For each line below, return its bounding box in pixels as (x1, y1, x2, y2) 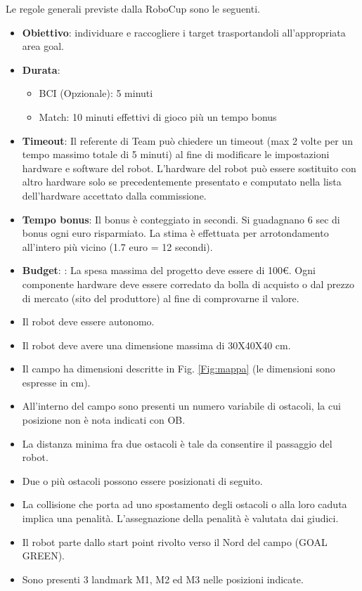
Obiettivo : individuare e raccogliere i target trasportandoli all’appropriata (22, 25, 346, 39)
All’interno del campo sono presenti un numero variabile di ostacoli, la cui (22, 398, 341, 413)
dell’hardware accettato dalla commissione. (22, 188, 207, 202)
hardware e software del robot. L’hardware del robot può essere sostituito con (22, 160, 356, 175)
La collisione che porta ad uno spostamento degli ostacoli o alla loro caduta (22, 497, 347, 512)
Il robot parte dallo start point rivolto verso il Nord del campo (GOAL (22, 534, 328, 549)
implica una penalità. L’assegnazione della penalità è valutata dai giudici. (22, 511, 339, 526)
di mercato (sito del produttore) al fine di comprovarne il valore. (22, 290, 299, 305)
